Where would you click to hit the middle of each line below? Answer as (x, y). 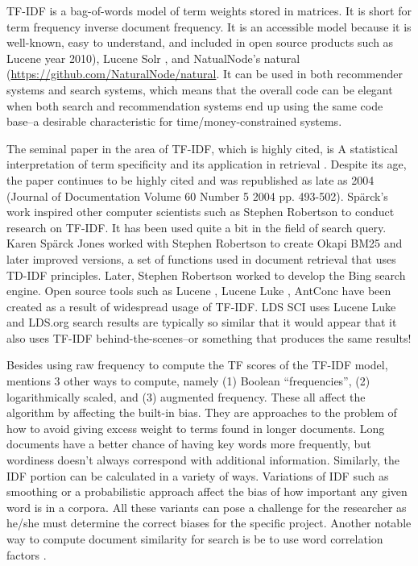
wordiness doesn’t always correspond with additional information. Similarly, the (203, 460)
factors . (27, 554)
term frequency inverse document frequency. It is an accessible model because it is (209, 26)
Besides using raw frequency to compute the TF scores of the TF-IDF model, (197, 365)
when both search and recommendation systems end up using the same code (195, 105)
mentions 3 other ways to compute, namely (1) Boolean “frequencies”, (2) (188, 381)
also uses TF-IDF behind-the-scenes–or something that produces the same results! (209, 337)
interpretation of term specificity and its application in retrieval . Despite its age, (207, 164)
